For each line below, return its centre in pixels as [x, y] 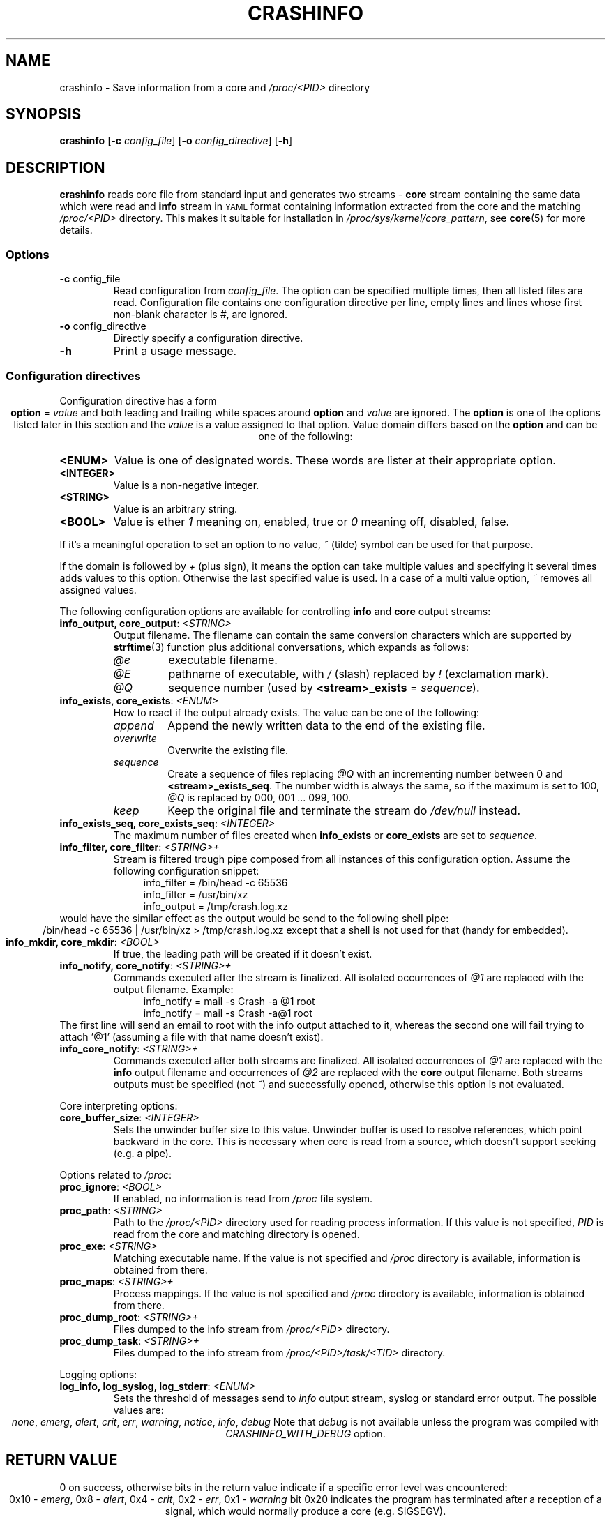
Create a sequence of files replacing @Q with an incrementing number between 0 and [365, 773]
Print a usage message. [175, 351]
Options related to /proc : [116, 1174]
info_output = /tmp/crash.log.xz [216, 906]
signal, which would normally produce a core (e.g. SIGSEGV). [305, 1511]
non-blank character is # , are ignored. [200, 315]
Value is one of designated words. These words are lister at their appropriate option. [335, 460]
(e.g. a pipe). [142, 1153]
